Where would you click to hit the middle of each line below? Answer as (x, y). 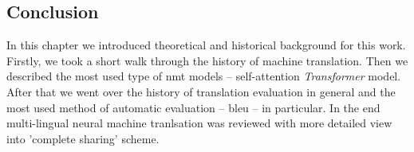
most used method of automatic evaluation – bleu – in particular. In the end (193, 107)
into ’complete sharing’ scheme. (83, 138)
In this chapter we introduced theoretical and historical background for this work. (206, 45)
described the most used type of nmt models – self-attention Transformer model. (204, 76)
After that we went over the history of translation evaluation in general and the (201, 91)
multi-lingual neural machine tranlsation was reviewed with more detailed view (199, 123)
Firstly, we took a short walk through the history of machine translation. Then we (207, 60)
